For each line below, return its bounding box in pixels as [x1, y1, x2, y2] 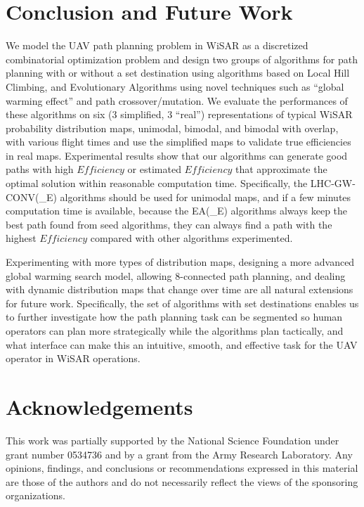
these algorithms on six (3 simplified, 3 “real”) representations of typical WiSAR [6, 107, 353, 122]
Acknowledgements [6, 392, 193, 421]
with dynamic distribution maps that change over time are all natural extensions [6, 282, 353, 297]
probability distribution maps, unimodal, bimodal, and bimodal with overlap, [6, 120, 339, 135]
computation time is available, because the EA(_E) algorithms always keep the [6, 203, 348, 218]
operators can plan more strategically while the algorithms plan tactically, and [6, 323, 344, 338]
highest [6, 231, 37, 245]
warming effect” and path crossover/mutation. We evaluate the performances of [6, 93, 348, 108]
